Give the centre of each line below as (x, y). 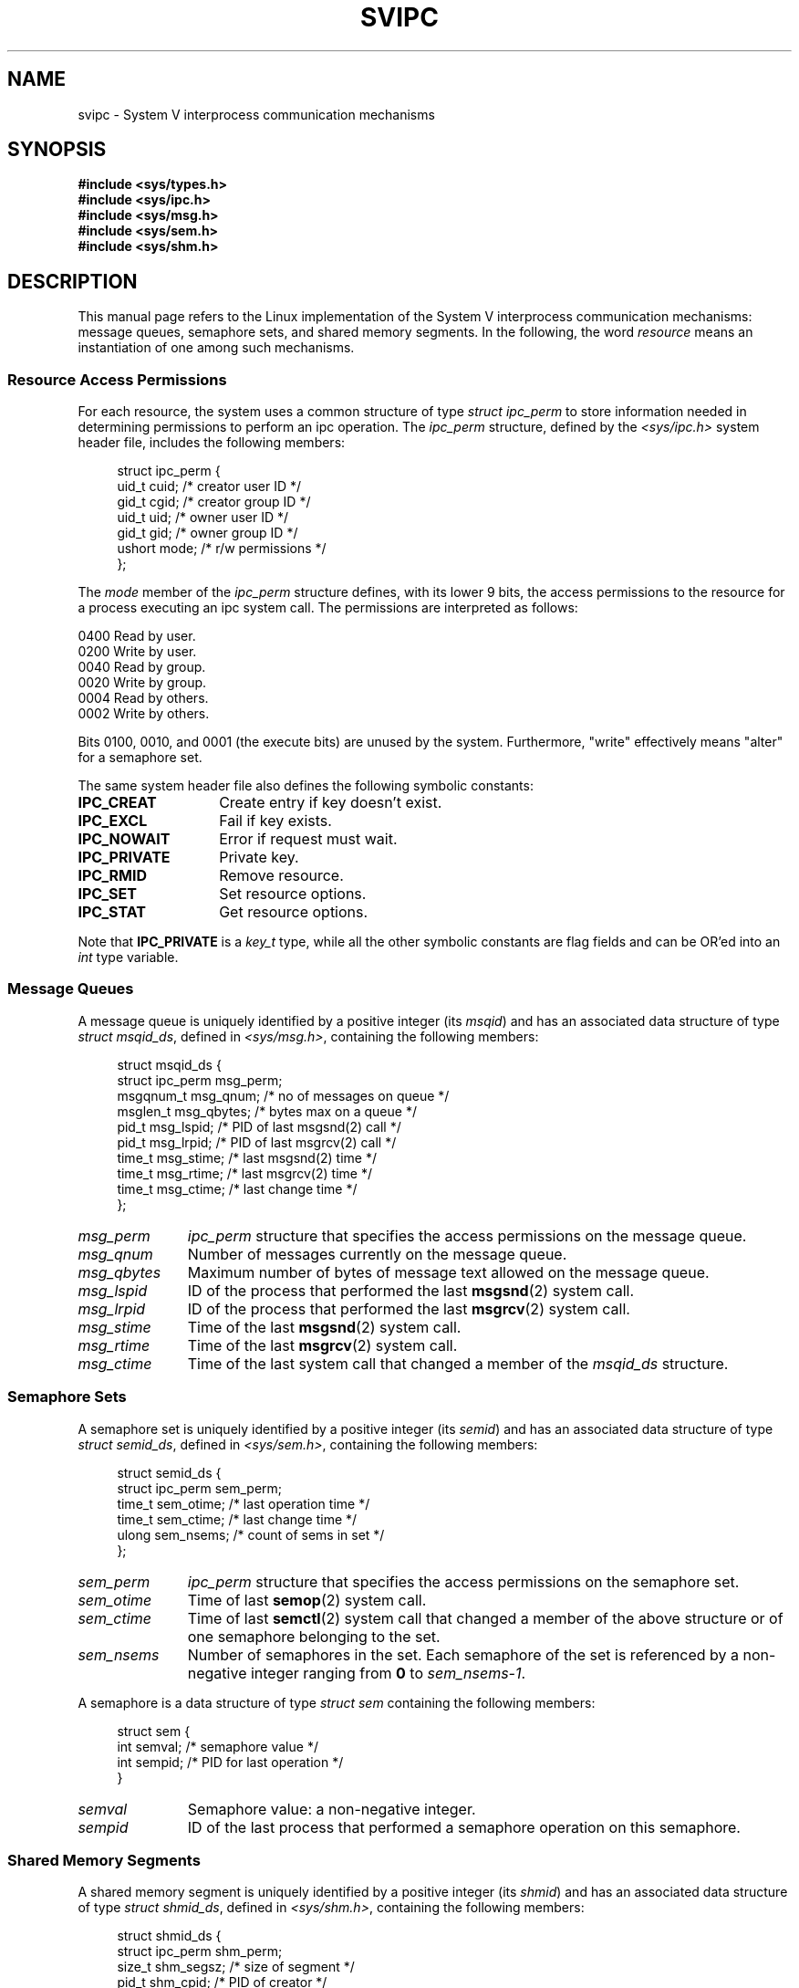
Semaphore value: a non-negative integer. (332, 1809)
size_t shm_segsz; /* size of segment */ (236, 1967)
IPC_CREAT (117, 803)
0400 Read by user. (137, 636)
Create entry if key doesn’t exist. (331, 803)
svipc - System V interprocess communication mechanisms (256, 114)
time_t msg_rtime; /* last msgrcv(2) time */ (244, 1173)
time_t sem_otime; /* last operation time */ (244, 1503)
